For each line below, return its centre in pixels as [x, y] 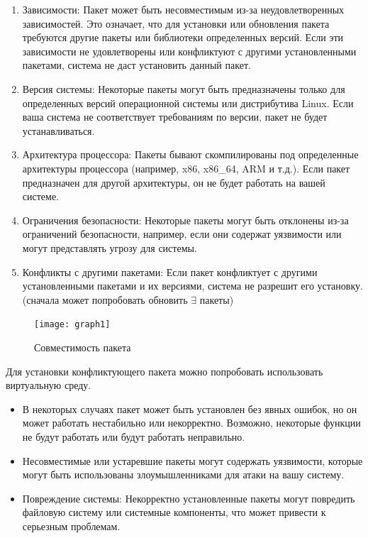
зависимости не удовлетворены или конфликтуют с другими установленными [189, 51]
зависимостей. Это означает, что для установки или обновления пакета [176, 23]
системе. [41, 196]
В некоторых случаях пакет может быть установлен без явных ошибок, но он [190, 408]
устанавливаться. [58, 130]
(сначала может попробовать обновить [105, 299]
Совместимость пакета [83, 347]
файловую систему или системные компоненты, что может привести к [174, 512]
